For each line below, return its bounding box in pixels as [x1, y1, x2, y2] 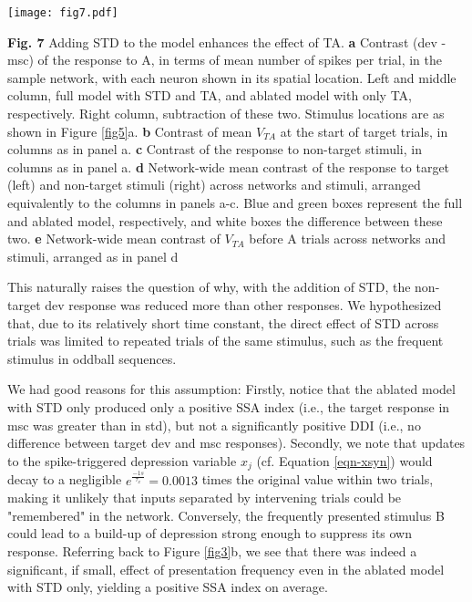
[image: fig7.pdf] [7, 6, 118, 19]
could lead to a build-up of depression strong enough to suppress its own [7, 524, 413, 543]
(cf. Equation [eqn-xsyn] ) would [256, 451, 433, 470]
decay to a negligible [7, 470, 122, 489]
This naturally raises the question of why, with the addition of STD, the [7, 277, 411, 296]
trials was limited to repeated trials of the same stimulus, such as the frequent [7, 331, 444, 350]
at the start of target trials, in [280, 121, 448, 140]
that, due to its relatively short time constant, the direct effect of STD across [7, 313, 439, 332]
